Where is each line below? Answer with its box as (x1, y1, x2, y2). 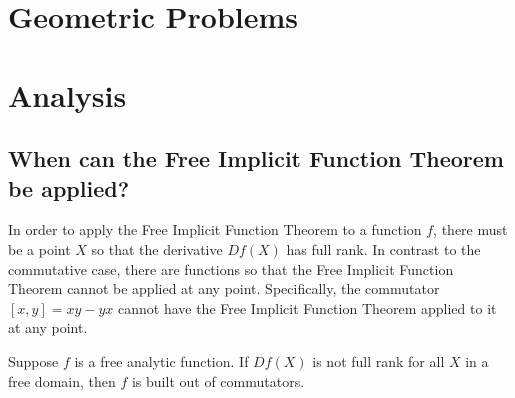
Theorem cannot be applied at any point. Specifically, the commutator (8, 278, 440, 299)
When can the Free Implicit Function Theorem (8, 143, 504, 174)
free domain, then (8, 370, 116, 391)
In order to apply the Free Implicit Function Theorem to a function (8, 219, 422, 240)
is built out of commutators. (131, 370, 305, 391)
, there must (433, 219, 508, 240)
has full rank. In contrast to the (286, 238, 481, 259)
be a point (8, 238, 71, 259)
